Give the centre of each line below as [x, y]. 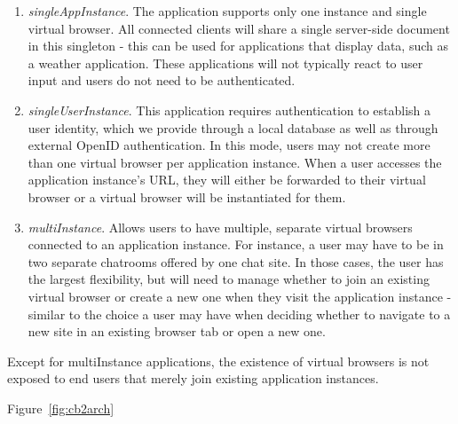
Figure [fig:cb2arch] [61, 408]
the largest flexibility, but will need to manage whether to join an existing [229, 279]
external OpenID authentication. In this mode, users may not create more [229, 145]
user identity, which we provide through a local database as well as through [233, 127]
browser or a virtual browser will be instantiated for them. [187, 196]
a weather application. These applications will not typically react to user [225, 63]
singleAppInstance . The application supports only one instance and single [227, 11]
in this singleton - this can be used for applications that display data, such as [238, 46]
